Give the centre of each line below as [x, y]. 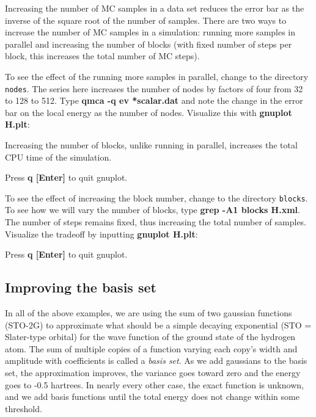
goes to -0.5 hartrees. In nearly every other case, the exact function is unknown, [154, 384]
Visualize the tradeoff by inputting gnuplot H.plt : [101, 234]
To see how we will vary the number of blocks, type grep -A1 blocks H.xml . [152, 210]
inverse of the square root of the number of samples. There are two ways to [146, 20]
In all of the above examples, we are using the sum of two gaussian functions [149, 313]
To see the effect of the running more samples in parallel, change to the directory [157, 76]
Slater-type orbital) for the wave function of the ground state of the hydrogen [150, 337]
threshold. [24, 408]
